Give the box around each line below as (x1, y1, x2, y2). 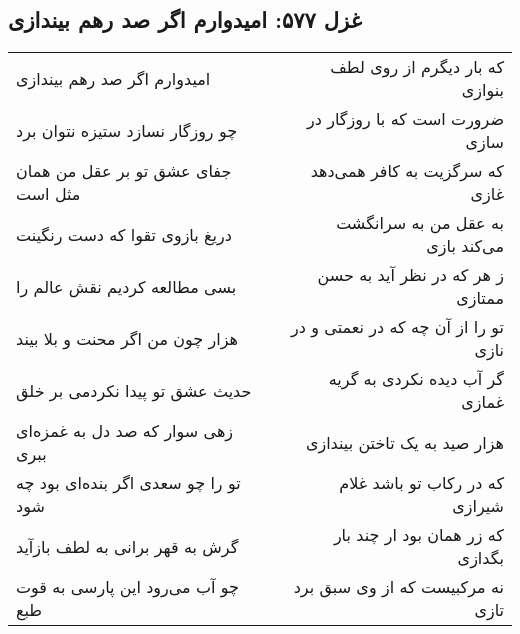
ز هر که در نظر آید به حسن (317, 263, 504, 287)
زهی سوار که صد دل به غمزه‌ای (16, 419, 234, 443)
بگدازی (457, 546, 504, 570)
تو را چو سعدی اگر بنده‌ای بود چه (16, 471, 241, 495)
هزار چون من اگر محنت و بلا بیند (16, 326, 238, 350)
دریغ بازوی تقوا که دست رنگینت (16, 222, 232, 246)
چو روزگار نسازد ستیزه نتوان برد (16, 118, 238, 142)
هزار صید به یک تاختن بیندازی (305, 430, 504, 454)
